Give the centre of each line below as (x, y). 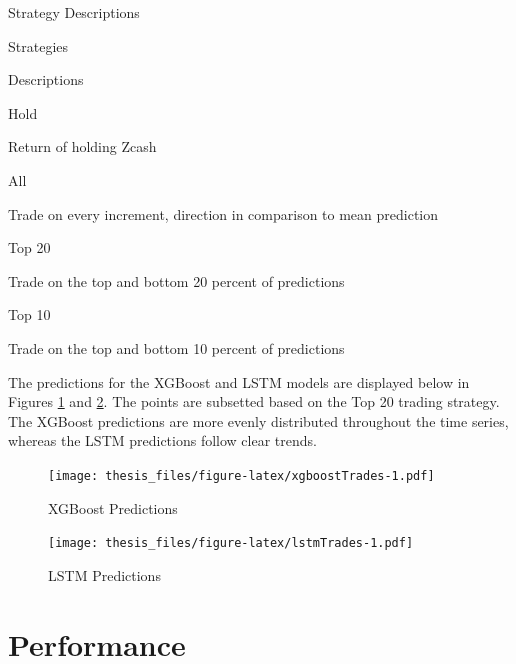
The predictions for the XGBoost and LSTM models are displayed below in (239, 381)
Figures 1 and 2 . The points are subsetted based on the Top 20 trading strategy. (254, 401)
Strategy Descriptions (74, 12)
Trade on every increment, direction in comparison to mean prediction (223, 213)
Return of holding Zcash (82, 146)
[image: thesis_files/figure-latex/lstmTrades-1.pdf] (231, 543)
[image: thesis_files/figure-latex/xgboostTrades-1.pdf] (241, 475)
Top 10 (29, 314)
